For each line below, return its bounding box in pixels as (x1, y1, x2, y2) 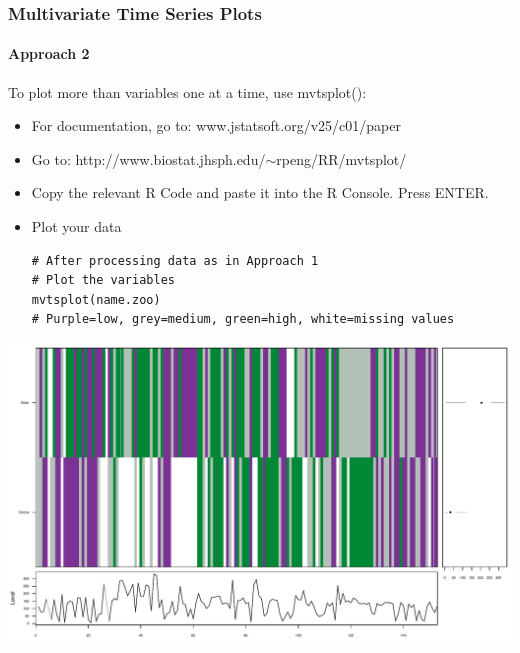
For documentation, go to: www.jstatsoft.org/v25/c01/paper (31, 115, 401, 136)
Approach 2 (8, 43, 90, 64)
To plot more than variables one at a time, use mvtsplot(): (8, 81, 367, 102)
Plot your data (31, 216, 122, 237)
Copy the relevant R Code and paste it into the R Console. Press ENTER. (31, 182, 489, 203)
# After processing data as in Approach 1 (31, 253, 319, 268)
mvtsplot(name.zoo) (31, 292, 161, 307)
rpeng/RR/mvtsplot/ (276, 148, 407, 169)
